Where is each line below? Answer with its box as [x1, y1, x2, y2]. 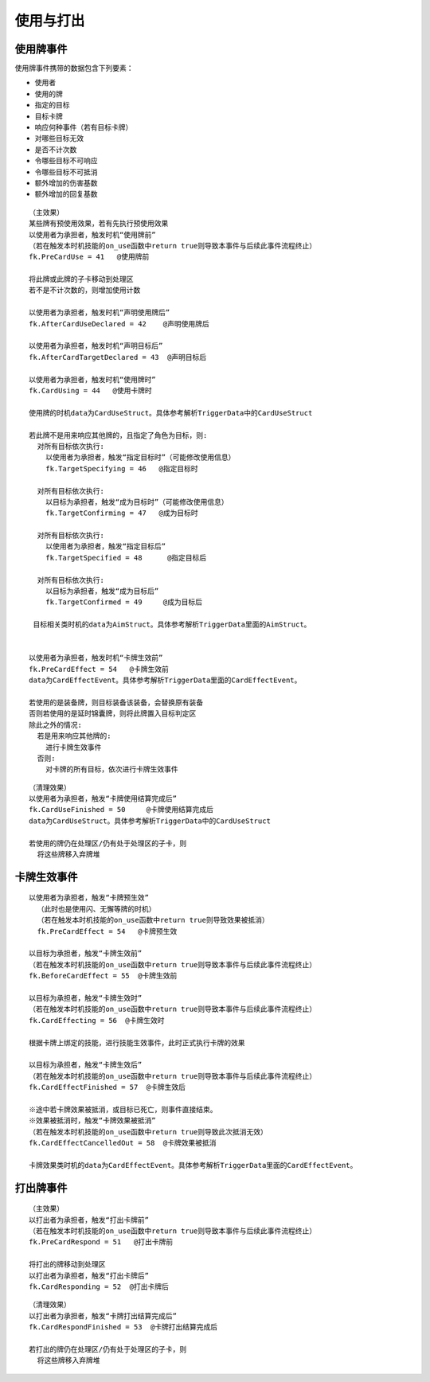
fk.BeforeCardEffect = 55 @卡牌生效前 [29, 971, 178, 981]
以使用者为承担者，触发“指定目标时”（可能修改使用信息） [45, 453, 236, 462]
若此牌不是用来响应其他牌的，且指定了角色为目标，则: [29, 431, 208, 439]
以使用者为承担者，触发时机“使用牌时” [29, 375, 156, 384]
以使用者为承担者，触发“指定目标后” [45, 542, 166, 551]
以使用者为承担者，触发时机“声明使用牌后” [29, 308, 170, 318]
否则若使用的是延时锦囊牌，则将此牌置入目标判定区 [29, 709, 197, 718]
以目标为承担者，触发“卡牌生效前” [29, 949, 143, 958]
